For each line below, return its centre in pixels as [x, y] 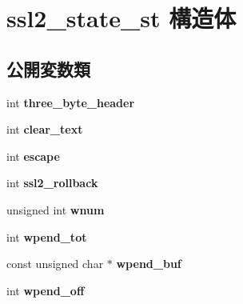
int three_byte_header [71, 102]
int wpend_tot [47, 236]
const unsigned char [55, 264]
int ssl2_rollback [52, 183]
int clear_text [45, 129]
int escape [33, 156]
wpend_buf [149, 264]
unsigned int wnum [56, 209]
